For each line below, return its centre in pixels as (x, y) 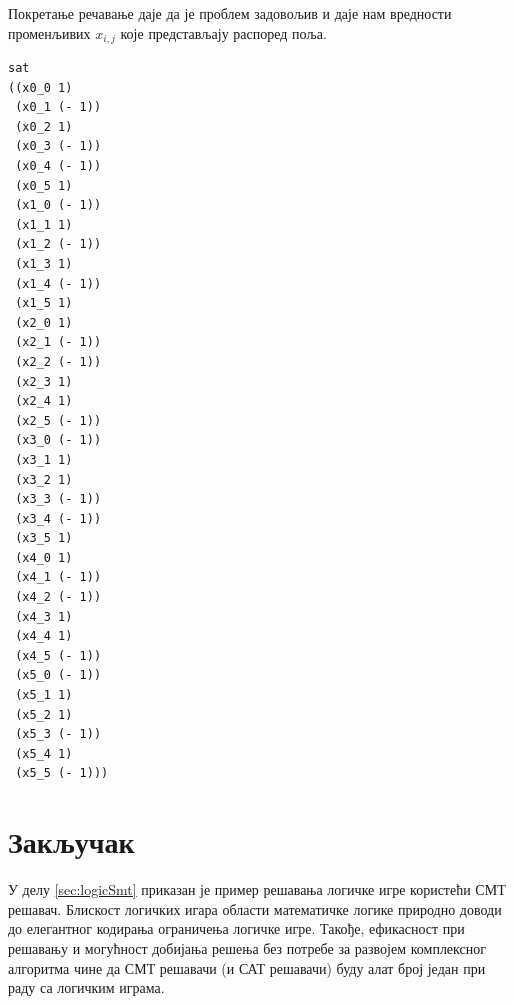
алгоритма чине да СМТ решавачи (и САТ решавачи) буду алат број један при (247, 967)
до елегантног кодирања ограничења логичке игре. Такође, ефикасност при (236, 928)
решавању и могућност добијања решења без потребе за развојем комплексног (247, 947)
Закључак (71, 841)
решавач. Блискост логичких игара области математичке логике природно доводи (255, 908)
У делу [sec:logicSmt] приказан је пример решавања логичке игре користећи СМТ (257, 889)
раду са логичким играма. (86, 987)
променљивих (49, 32)
